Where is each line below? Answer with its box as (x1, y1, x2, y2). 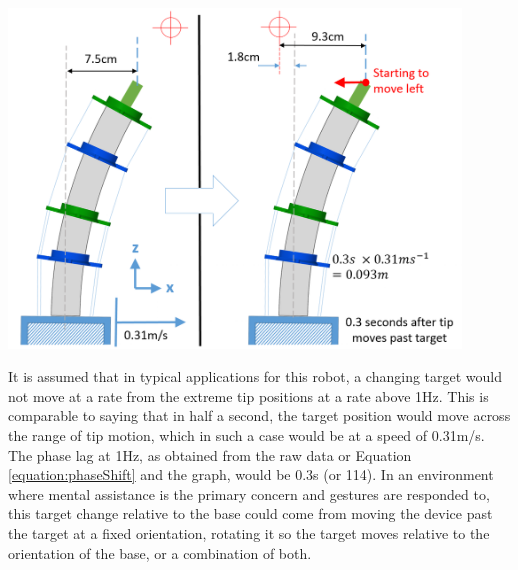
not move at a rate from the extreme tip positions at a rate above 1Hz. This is (8, 385, 489, 406)
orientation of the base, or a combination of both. (8, 542, 312, 563)
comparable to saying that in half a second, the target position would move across (8, 405, 511, 426)
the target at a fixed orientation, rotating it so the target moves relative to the (8, 522, 490, 543)
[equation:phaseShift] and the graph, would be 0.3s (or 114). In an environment (8, 464, 494, 485)
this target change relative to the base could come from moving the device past (8, 503, 493, 524)
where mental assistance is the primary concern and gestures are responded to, (8, 483, 490, 504)
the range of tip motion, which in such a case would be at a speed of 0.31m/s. (8, 425, 485, 445)
